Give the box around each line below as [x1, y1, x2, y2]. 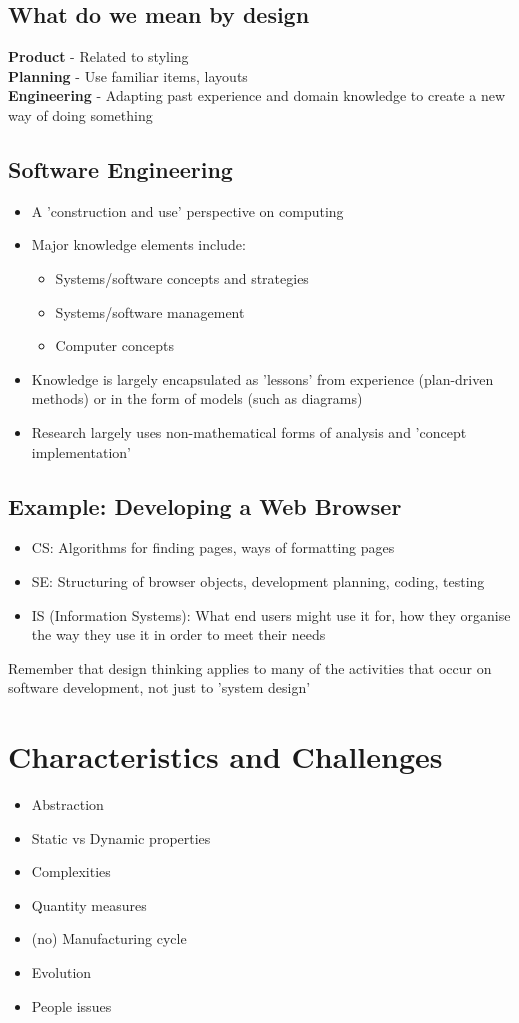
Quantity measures [31, 894, 147, 915]
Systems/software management [55, 301, 245, 322]
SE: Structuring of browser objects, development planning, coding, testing [31, 570, 485, 591]
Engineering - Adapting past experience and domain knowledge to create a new [8, 85, 505, 106]
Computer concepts [55, 335, 174, 356]
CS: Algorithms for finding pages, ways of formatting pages [31, 537, 395, 558]
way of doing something [8, 104, 153, 125]
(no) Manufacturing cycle [31, 928, 187, 949]
